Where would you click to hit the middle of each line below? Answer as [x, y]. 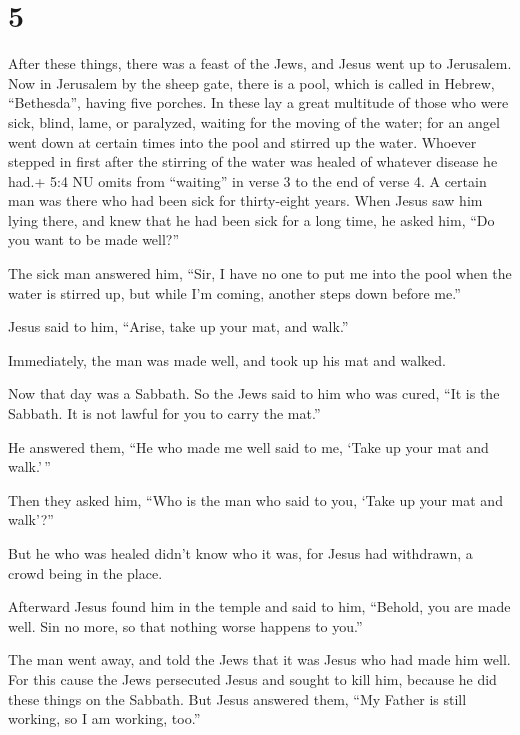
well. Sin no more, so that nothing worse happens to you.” [185, 625]
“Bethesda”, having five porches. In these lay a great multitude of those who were [258, 102]
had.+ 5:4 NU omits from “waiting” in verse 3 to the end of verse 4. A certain [247, 180]
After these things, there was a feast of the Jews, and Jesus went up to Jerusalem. [260, 63]
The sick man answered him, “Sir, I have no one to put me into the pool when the [260, 273]
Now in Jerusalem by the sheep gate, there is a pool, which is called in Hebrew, [251, 82]
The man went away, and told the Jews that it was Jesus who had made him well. [259, 659]
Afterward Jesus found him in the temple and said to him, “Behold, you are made [259, 606]
